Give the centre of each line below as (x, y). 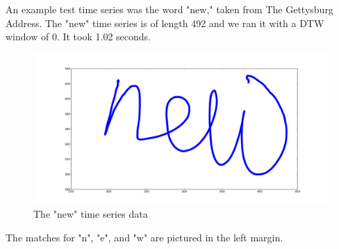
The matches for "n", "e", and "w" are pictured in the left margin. (144, 237)
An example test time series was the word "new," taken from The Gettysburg (169, 9)
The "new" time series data (91, 214)
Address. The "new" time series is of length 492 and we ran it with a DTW (165, 23)
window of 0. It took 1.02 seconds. (78, 37)
